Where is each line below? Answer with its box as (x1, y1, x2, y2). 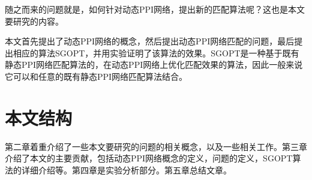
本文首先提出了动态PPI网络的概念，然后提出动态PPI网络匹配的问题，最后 (5, 35, 295, 47)
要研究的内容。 (5, 14, 64, 27)
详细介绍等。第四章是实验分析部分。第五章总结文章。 (21, 163, 232, 176)
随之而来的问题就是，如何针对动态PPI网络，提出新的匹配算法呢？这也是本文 (5, 3, 305, 15)
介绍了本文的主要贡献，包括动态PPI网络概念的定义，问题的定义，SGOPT (5, 152, 293, 164)
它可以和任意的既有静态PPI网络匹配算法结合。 (5, 70, 188, 82)
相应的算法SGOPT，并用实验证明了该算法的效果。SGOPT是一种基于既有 (13, 46, 299, 59)
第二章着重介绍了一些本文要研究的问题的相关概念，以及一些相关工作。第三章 (5, 140, 307, 152)
